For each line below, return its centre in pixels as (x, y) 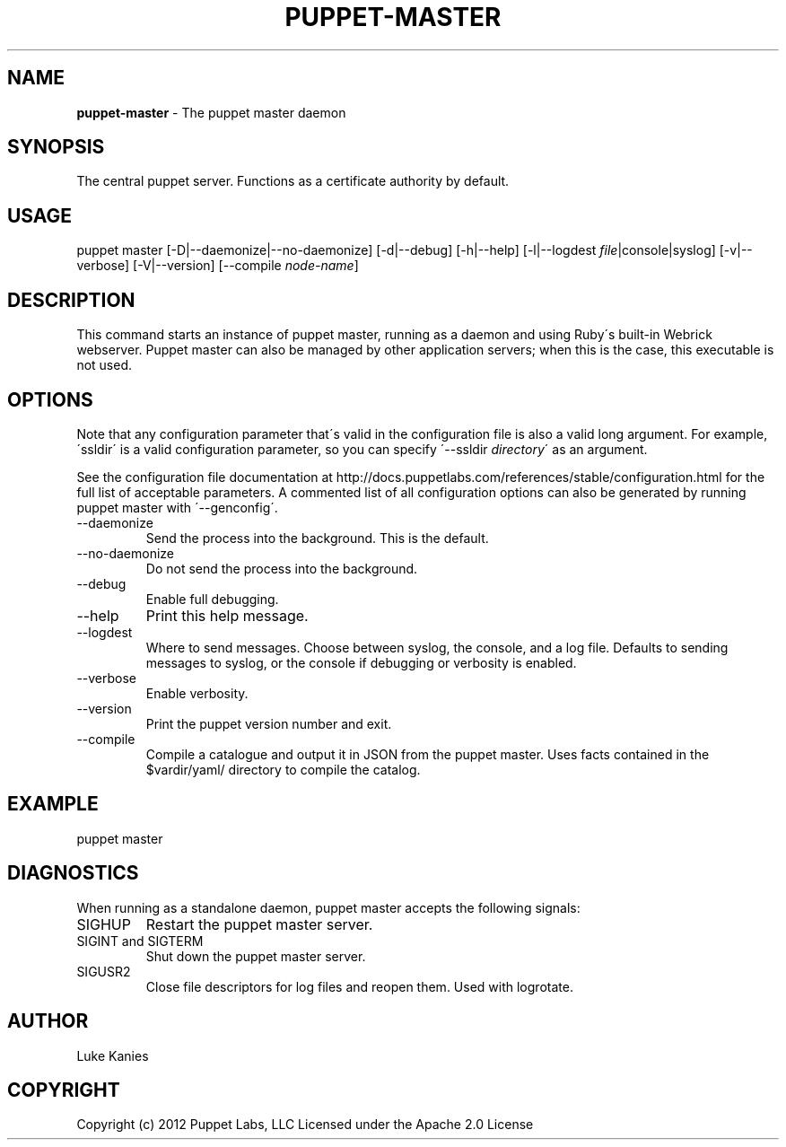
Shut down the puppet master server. (256, 956)
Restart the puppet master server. (259, 924)
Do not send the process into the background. (282, 568)
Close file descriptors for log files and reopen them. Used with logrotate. (359, 986)
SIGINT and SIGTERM (140, 941)
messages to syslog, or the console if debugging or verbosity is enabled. (361, 662)
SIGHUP (104, 924)
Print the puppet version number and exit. (269, 723)
